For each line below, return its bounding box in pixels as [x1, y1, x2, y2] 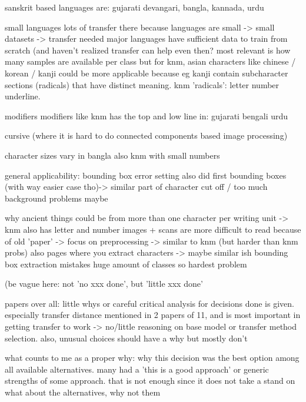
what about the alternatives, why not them [5, 386, 161, 398]
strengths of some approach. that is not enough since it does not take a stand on [5, 374, 295, 387]
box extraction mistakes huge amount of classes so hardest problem [5, 257, 247, 270]
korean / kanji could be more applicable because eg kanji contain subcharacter [5, 66, 288, 79]
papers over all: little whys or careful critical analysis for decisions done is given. [5, 297, 294, 309]
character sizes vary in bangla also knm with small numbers [5, 149, 220, 161]
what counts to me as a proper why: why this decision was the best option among [5, 351, 300, 364]
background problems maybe [5, 192, 108, 204]
